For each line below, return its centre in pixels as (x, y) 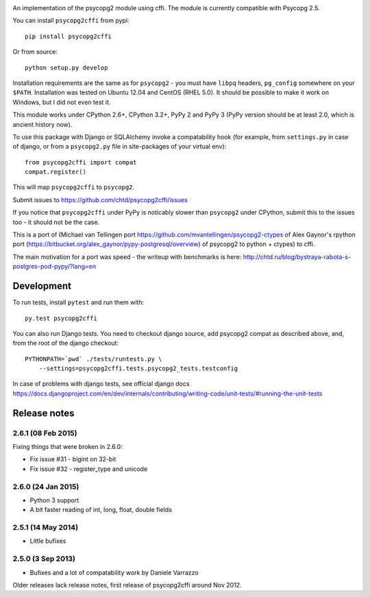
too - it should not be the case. (56, 222)
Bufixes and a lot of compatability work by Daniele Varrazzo (114, 572)
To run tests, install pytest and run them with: (78, 302)
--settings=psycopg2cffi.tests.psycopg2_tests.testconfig (138, 369)
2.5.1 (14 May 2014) (46, 528)
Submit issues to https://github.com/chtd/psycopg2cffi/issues (100, 199)
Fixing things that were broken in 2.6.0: (67, 447)
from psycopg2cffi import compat (81, 162)
